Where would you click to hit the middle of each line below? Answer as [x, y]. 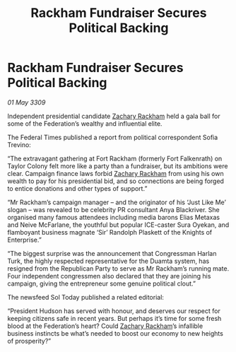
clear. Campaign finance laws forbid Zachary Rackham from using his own [116, 173]
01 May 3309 [26, 102]
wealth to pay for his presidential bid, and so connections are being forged [116, 181]
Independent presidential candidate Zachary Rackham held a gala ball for [114, 116]
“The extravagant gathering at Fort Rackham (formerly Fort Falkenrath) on [115, 158]
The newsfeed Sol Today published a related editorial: [86, 297]
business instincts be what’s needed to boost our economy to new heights [116, 333]
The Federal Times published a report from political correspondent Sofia [113, 137]
